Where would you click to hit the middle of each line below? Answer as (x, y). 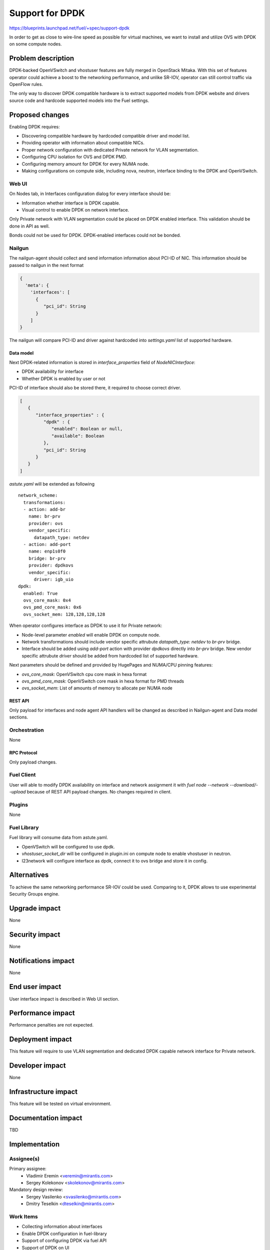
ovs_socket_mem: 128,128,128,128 (64, 614)
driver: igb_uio (54, 579)
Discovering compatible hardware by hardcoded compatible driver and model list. (106, 136)
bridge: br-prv (47, 558)
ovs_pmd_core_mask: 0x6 (52, 607)
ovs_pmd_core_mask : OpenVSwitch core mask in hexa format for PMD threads (103, 681)
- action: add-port (47, 544)
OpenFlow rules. (26, 84)
